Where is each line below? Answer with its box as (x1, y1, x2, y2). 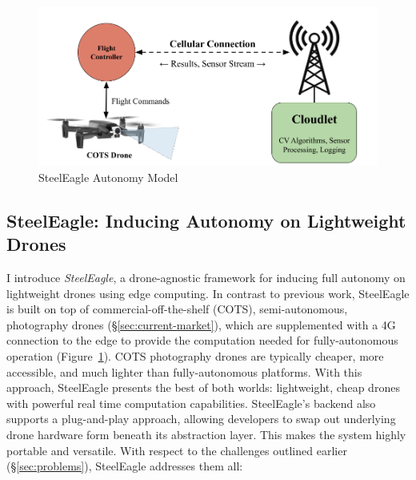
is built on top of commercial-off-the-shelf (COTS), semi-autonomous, (6, 301, 348, 317)
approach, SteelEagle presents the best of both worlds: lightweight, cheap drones (6, 379, 400, 396)
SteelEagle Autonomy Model (38, 168, 178, 185)
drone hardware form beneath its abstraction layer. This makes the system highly (6, 426, 406, 442)
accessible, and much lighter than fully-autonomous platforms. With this (6, 363, 362, 380)
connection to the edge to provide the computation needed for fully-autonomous (6, 332, 398, 349)
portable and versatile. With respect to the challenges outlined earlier (6, 442, 347, 458)
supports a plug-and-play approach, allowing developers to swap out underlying (6, 410, 396, 427)
